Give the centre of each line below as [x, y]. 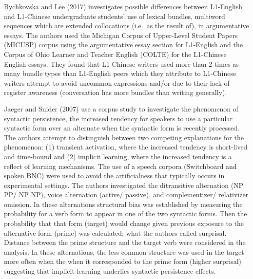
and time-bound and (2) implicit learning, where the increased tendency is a [118, 156]
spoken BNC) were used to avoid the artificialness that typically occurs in [114, 176]
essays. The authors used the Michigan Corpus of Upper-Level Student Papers [121, 35]
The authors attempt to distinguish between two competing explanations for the [124, 137]
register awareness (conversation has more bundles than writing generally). [116, 92]
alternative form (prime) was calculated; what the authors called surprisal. [115, 232]
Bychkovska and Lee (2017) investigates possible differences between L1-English [123, 6]
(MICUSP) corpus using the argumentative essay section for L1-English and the [123, 45]
